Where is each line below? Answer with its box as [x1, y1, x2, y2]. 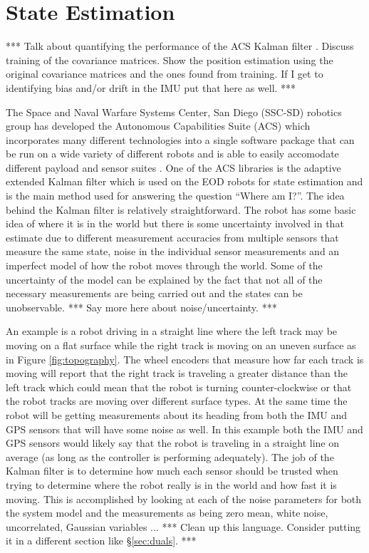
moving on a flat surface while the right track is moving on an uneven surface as [6, 338, 356, 352]
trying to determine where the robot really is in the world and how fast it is [6, 477, 337, 492]
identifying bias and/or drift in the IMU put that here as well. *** [6, 80, 296, 95]
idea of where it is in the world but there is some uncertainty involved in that [6, 216, 344, 231]
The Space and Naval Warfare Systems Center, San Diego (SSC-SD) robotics [6, 104, 342, 119]
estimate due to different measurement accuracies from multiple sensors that [6, 229, 339, 244]
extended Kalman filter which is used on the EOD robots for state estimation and [6, 174, 363, 189]
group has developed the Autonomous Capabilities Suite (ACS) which [6, 118, 311, 133]
